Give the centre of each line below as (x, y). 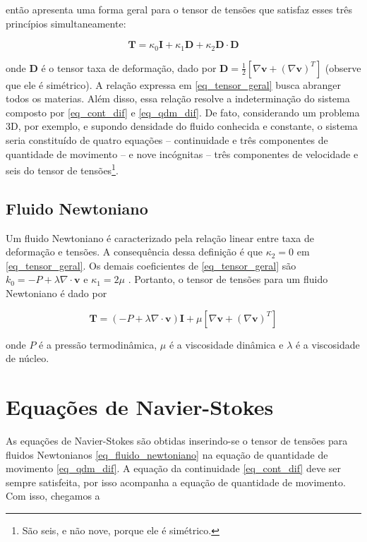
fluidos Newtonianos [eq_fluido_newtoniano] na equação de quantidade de (167, 454)
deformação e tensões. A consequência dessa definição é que (134, 252)
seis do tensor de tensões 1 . (62, 169)
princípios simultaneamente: (66, 23)
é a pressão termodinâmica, (98, 344)
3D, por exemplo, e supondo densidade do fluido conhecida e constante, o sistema (182, 126)
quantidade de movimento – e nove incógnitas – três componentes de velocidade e (182, 153)
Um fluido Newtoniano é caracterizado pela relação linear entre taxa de (160, 237)
